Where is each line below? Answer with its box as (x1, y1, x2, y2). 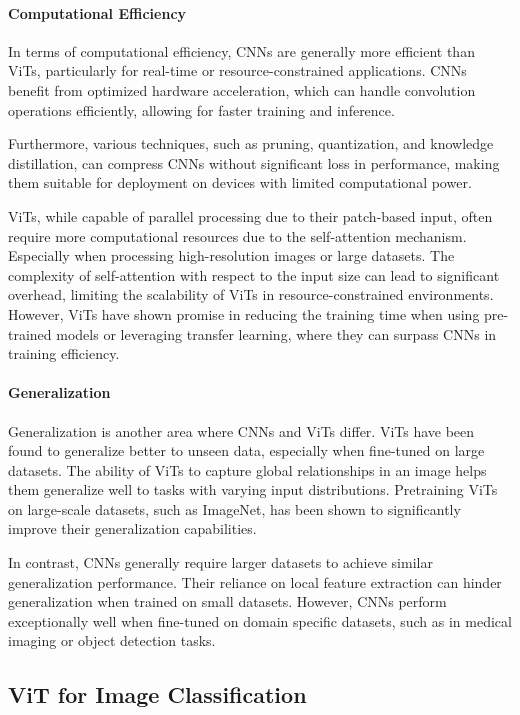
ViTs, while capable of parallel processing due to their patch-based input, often (8, 205, 493, 226)
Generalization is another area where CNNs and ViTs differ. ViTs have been (8, 420, 475, 441)
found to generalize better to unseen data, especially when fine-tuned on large (8, 440, 485, 461)
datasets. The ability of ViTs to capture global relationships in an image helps (8, 459, 487, 480)
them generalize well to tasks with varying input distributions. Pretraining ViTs (8, 479, 498, 500)
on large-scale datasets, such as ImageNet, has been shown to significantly (8, 498, 461, 519)
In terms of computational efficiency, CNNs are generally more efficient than (8, 40, 475, 61)
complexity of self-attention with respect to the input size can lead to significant (8, 264, 500, 285)
